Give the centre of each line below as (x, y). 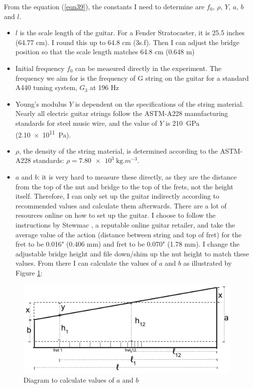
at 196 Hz (104, 87)
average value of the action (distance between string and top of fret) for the (128, 234)
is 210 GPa (183, 123)
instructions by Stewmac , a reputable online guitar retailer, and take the (125, 224)
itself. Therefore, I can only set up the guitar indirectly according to (117, 196)
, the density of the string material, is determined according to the (118, 150)
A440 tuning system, (46, 87)
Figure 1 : (29, 272)
